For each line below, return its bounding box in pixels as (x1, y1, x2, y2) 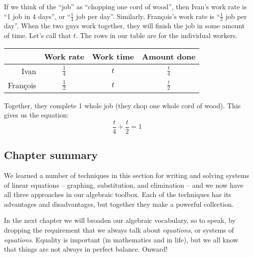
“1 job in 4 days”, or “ (4, 11, 71, 21)
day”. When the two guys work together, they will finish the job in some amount (4, 20, 245, 31)
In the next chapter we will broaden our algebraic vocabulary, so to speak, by (4, 215, 236, 225)
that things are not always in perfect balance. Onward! (4, 244, 168, 254)
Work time (92, 50, 134, 62)
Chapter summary (4, 147, 98, 162)
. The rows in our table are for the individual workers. (76, 30, 238, 40)
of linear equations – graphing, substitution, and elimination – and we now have (4, 179, 243, 190)
